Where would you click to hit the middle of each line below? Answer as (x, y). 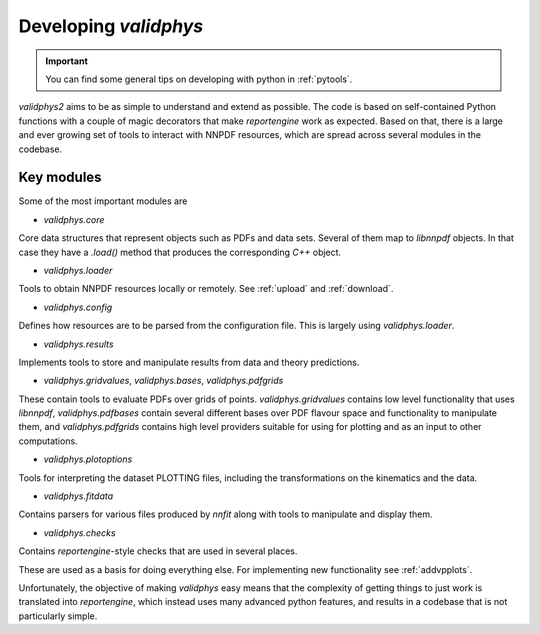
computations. (48, 441)
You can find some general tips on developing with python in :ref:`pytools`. (199, 79)
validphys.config (78, 307)
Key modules (60, 177)
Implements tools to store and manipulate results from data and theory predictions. (189, 362)
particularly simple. (58, 616)
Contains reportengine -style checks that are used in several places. (158, 551)
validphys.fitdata (78, 496)
